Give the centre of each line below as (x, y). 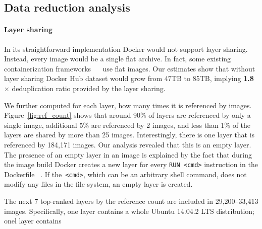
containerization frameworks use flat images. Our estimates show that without (130, 68)
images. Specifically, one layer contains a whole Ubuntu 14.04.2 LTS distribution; (129, 211)
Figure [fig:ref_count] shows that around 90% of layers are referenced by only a (127, 115)
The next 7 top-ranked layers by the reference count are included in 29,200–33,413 (131, 201)
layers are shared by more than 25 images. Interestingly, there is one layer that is (129, 135)
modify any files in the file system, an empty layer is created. (98, 184)
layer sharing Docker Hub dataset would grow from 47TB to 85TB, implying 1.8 (129, 78)
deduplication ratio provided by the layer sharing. (89, 88)
